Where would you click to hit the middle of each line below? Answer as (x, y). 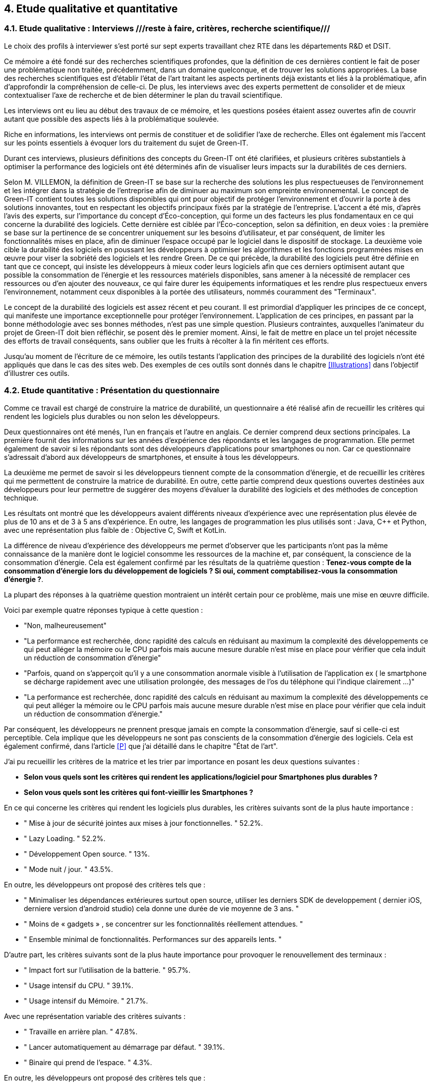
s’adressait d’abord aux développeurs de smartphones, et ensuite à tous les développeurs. (152, 457)
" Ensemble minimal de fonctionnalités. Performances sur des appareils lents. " (153, 939)
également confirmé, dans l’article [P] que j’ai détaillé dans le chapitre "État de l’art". (141, 746)
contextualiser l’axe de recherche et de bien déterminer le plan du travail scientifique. (143, 95)
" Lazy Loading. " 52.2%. (65, 838)
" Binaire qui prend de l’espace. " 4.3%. (88, 1062)
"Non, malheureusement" (65, 625)
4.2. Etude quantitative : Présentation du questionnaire (112, 391)
